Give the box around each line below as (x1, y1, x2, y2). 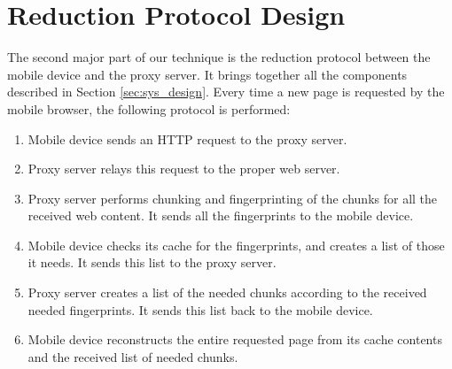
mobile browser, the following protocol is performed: (7, 99, 291, 118)
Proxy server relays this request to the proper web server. (27, 159, 340, 178)
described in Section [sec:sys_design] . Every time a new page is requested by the (7, 82, 445, 101)
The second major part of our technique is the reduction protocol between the (7, 48, 431, 66)
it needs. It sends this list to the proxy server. (27, 253, 277, 272)
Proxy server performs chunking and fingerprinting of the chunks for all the (27, 188, 438, 207)
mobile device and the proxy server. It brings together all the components (7, 65, 408, 83)
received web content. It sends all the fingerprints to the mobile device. (27, 206, 414, 225)
